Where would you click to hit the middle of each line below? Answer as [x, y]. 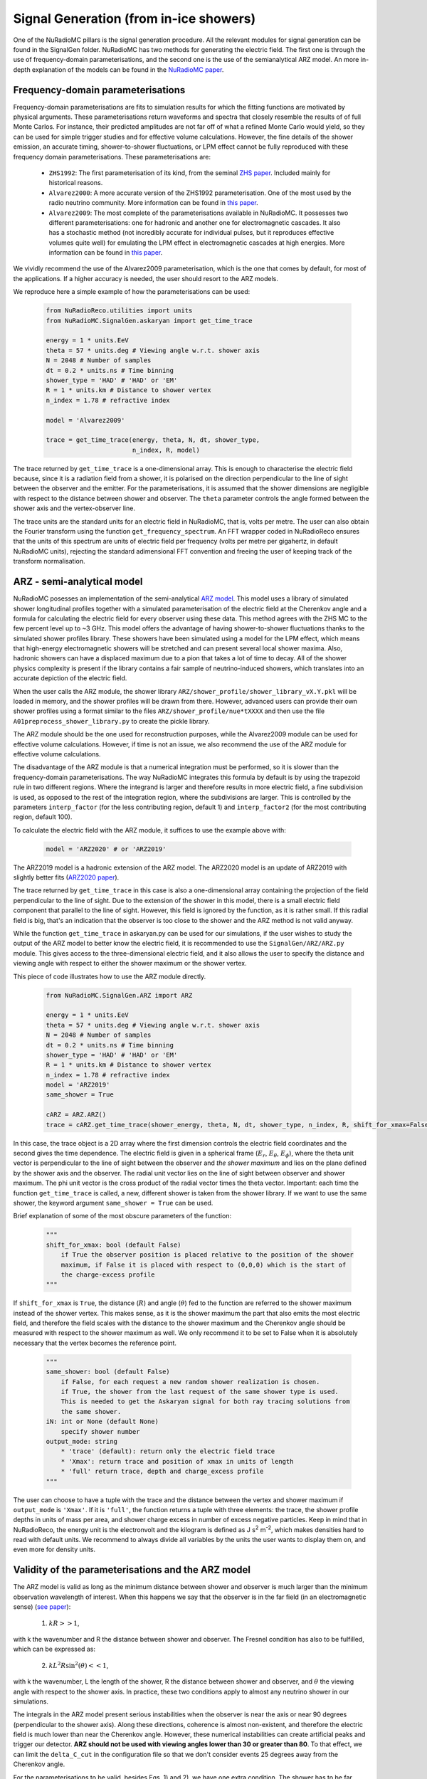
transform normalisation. [49, 561]
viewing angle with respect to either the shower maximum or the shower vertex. [130, 964]
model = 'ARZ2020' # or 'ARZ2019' [106, 849]
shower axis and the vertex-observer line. [74, 508]
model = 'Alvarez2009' [85, 420]
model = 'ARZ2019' [78, 1085]
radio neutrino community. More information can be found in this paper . [154, 203]
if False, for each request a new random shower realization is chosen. [190, 1382]
